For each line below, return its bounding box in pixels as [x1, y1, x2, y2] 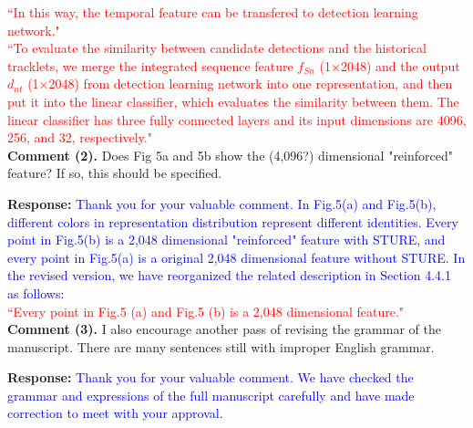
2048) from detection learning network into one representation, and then [48, 74, 453, 93]
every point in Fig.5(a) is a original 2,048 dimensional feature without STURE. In [7, 247, 466, 266]
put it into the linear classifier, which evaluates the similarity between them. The [7, 91, 459, 110]
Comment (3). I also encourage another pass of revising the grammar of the [7, 319, 441, 339]
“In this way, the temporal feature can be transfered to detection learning [7, 3, 418, 21]
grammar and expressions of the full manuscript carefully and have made [7, 385, 415, 404]
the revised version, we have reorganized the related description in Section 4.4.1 [7, 266, 451, 285]
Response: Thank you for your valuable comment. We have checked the [7, 368, 414, 387]
